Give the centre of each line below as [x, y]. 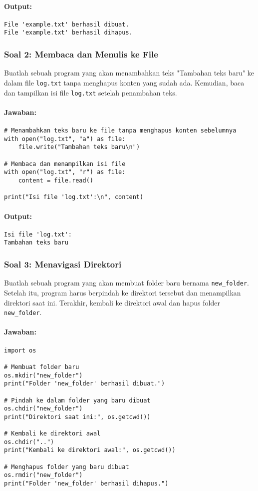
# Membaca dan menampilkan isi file [65, 164]
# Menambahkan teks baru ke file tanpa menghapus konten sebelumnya [120, 131]
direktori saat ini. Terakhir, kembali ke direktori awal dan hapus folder [112, 302]
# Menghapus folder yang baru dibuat [67, 467]
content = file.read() [56, 180]
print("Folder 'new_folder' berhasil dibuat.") [85, 384]
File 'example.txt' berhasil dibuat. [67, 24]
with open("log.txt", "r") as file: [65, 172]
